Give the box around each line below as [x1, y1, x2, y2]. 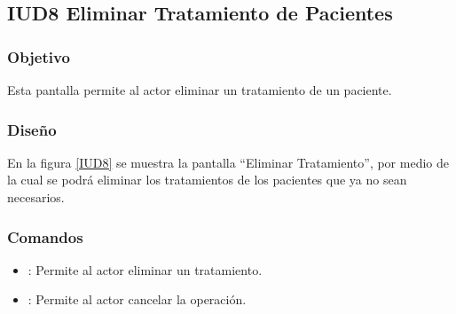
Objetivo [7, 45, 70, 67]
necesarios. [7, 188, 65, 206]
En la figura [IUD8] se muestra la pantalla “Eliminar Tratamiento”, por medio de [7, 153, 449, 171]
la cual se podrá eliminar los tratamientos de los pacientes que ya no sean [7, 170, 407, 189]
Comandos [7, 225, 83, 247]
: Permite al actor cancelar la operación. [28, 290, 247, 309]
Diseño [7, 118, 57, 140]
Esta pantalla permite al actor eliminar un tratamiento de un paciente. [7, 81, 392, 98]
